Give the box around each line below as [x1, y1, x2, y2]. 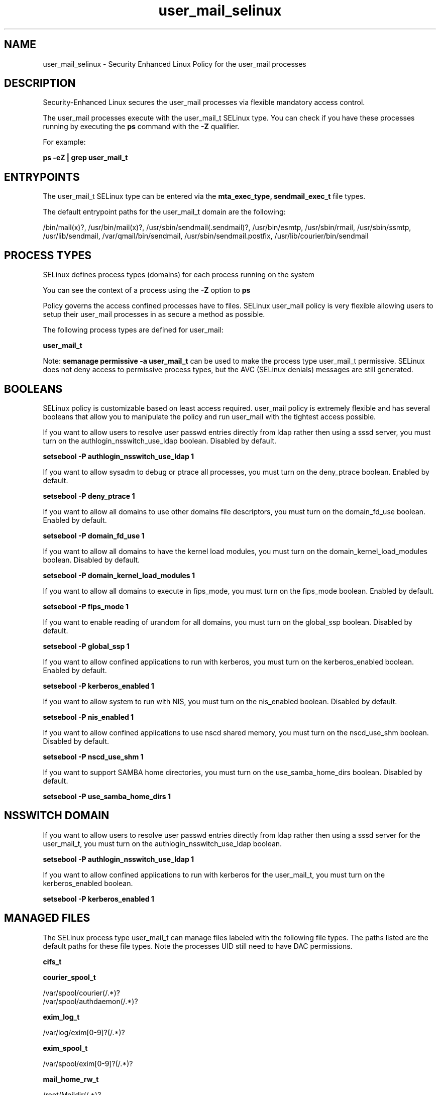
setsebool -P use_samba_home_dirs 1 [43, 792, 171, 801]
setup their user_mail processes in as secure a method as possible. [43, 310, 265, 319]
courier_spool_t [43, 972, 96, 981]
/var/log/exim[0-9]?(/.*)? [43, 1028, 125, 1037]
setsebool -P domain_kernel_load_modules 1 [43, 571, 195, 580]
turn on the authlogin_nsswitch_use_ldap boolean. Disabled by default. [43, 436, 277, 445]
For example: [43, 138, 86, 147]
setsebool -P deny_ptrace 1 [43, 491, 135, 500]
